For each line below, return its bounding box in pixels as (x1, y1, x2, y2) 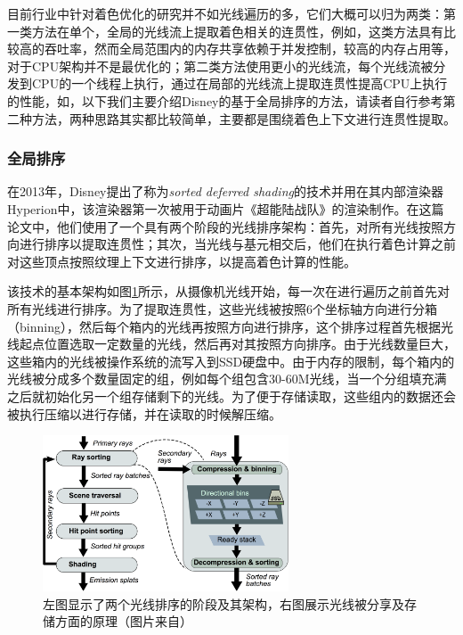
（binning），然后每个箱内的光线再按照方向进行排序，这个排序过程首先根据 (7, 317, 441, 335)
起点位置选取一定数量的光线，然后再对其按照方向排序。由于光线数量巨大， (19, 334, 456, 353)
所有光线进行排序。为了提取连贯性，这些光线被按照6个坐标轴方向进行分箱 (7, 299, 437, 317)
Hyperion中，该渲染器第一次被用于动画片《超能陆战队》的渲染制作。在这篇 (7, 199, 444, 218)
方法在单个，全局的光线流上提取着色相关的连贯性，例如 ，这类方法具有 (31, 21, 443, 40)
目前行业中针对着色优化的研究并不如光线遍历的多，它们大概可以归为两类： (7, 4, 443, 22)
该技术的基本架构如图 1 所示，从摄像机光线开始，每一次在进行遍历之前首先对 (7, 282, 450, 301)
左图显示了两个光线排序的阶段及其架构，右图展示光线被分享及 (43, 594, 404, 613)
